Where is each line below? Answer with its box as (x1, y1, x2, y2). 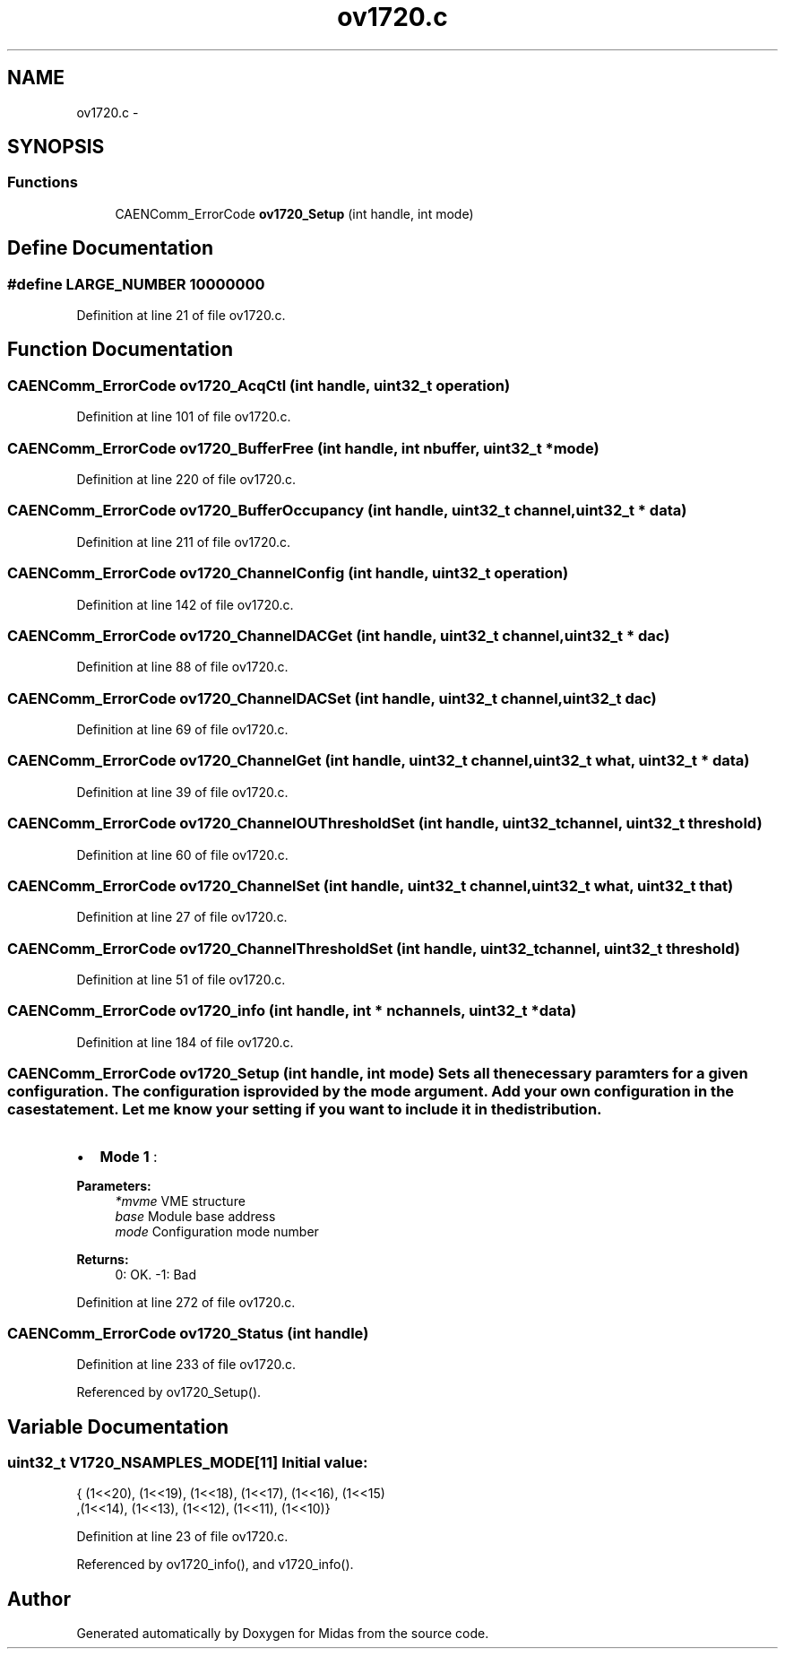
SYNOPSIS (7, 135, 105, 159)
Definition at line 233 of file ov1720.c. (76, 1357, 297, 1373)
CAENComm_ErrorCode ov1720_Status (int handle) (7, 1323, 369, 1342)
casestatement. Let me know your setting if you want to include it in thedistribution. (7, 1100, 602, 1119)
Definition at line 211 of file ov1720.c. (76, 533, 291, 550)
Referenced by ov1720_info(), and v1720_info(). (76, 1556, 354, 1573)
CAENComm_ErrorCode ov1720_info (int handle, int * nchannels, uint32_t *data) (7, 1001, 577, 1020)
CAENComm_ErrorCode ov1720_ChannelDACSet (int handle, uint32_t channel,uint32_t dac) (7, 689, 657, 707)
